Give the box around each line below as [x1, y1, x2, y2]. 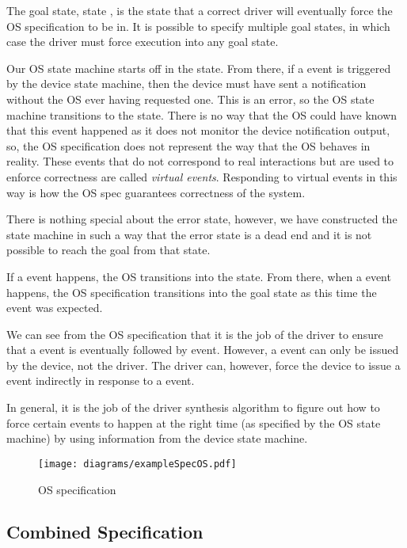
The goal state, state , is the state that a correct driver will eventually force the [6, 2, 393, 18]
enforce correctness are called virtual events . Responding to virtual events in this [6, 168, 397, 185]
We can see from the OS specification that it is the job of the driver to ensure [6, 325, 383, 342]
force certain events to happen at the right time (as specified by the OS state [6, 414, 381, 431]
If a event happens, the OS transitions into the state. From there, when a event [6, 268, 391, 284]
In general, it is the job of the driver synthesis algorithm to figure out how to [6, 399, 380, 416]
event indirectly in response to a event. [6, 372, 195, 389]
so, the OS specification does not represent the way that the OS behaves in [6, 137, 371, 154]
